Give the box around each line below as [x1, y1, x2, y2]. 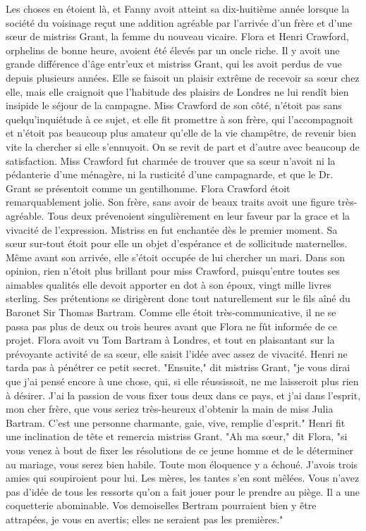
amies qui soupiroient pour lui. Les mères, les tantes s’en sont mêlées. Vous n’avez [6, 470, 360, 485]
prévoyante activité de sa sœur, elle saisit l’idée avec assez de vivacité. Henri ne [6, 346, 348, 361]
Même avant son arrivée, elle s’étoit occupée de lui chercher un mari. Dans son [6, 249, 345, 264]
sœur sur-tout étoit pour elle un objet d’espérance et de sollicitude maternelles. [6, 236, 348, 251]
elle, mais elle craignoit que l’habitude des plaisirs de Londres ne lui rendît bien [6, 84, 349, 99]
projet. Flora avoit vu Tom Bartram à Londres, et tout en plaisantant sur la [6, 332, 335, 347]
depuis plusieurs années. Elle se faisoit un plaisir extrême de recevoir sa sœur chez [6, 70, 360, 85]
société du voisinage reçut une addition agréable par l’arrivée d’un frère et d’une [6, 15, 353, 30]
